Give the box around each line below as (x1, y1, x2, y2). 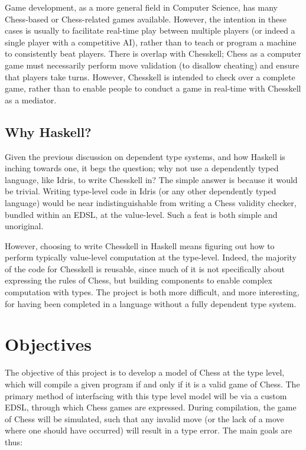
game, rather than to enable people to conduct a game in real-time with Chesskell (5, 82, 301, 94)
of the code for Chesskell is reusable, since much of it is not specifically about (5, 262, 285, 275)
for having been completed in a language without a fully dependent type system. (5, 297, 297, 309)
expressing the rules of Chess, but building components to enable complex (5, 274, 272, 286)
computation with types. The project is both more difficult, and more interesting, (5, 286, 300, 298)
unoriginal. (5, 220, 44, 232)
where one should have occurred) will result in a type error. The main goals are (5, 424, 292, 436)
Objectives (5, 332, 92, 356)
